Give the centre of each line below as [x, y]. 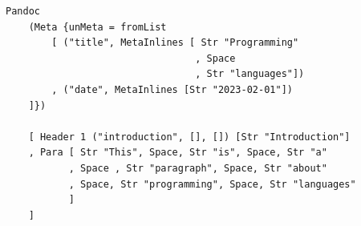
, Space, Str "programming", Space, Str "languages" [212, 184]
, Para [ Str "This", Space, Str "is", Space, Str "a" [178, 153]
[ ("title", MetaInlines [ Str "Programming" [175, 43]
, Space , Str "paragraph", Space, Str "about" [198, 168]
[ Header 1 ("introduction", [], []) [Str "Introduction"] [189, 137]
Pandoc [23, 11]
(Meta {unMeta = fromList [97, 27]
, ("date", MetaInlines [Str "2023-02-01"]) [172, 89]
